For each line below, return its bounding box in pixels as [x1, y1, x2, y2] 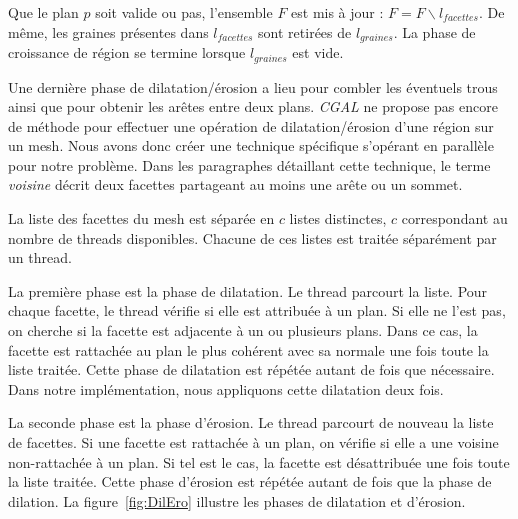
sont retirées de [258, 21, 352, 42]
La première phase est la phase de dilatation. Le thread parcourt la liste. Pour [8, 280, 488, 301]
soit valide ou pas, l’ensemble [95, 2, 273, 22]
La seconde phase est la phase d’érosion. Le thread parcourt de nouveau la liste [8, 412, 494, 433]
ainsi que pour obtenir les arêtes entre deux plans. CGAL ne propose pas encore [8, 96, 498, 117]
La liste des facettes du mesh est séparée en [8, 208, 275, 229]
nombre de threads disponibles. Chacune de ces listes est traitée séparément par [8, 227, 497, 248]
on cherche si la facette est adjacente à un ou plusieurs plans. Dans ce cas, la [8, 320, 478, 341]
